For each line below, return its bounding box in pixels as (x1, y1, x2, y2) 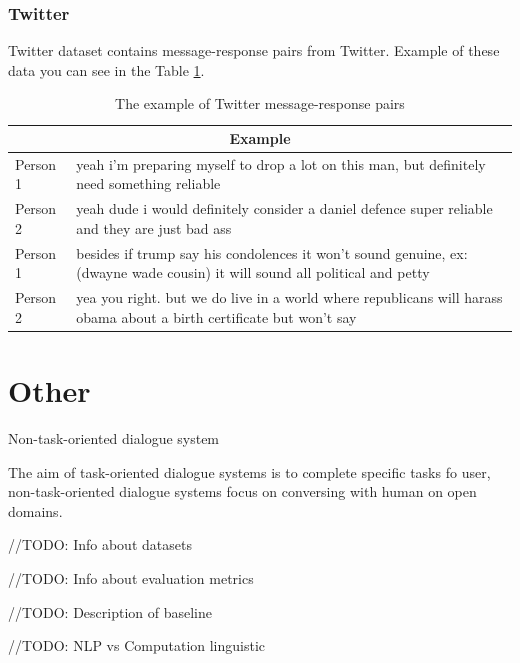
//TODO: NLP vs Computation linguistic (8, 635, 266, 656)
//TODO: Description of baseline (8, 601, 212, 622)
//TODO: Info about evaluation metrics (8, 567, 254, 588)
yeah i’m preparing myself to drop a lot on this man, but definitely (76, 153, 486, 174)
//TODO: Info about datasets (8, 534, 192, 555)
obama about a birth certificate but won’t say (76, 306, 357, 327)
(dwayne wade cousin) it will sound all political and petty (76, 262, 430, 283)
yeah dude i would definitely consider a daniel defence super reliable (76, 198, 493, 219)
